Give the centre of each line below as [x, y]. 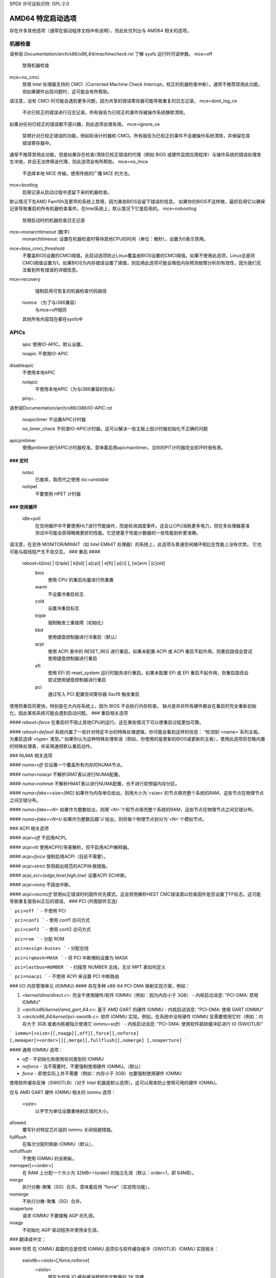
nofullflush [21, 1151]
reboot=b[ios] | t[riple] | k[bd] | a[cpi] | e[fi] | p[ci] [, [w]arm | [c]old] [94, 563]
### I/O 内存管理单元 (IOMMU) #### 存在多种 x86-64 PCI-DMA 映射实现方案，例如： [100, 986]
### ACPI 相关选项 [29, 829]
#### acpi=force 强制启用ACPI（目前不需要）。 [59, 857]
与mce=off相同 [51, 310]
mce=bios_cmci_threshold [37, 248]
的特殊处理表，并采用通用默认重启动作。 [52, 746]
